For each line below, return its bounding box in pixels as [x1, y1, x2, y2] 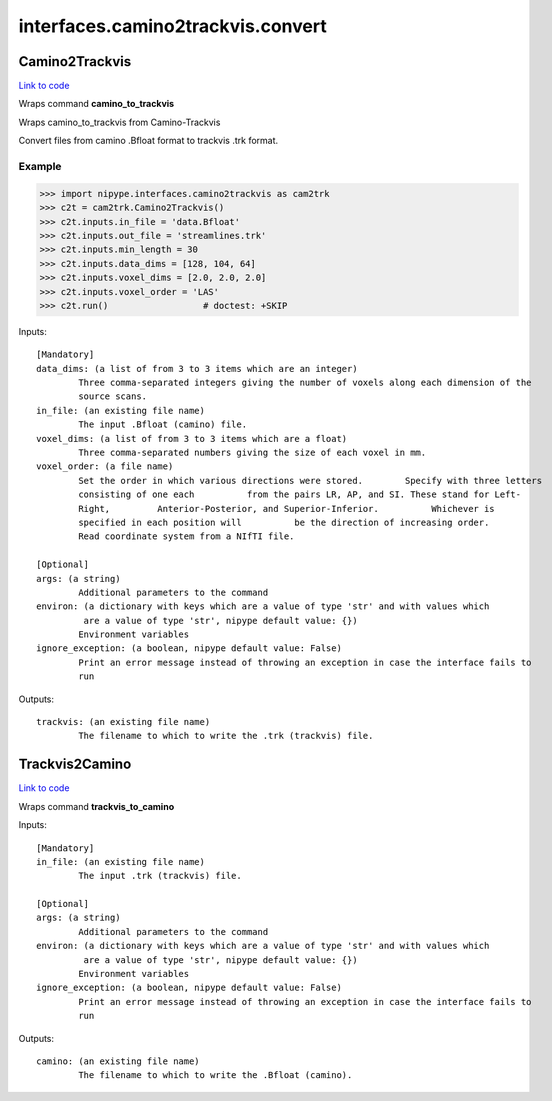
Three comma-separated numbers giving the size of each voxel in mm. [78, 447, 427, 459]
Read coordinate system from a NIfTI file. [78, 531, 295, 542]
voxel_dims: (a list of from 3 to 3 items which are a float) [36, 433, 348, 444]
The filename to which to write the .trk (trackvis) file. [78, 730, 374, 742]
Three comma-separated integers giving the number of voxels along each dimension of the [78, 377, 532, 389]
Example [18, 160, 62, 173]
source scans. [78, 391, 148, 402]
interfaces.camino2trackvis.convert [18, 15, 327, 37]
